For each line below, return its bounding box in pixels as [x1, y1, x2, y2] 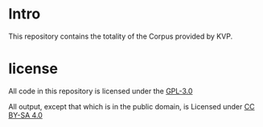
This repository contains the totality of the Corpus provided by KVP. [8, 31, 233, 41]
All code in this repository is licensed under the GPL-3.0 [8, 86, 193, 96]
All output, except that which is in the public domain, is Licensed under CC [8, 101, 255, 111]
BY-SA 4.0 [8, 110, 43, 120]
